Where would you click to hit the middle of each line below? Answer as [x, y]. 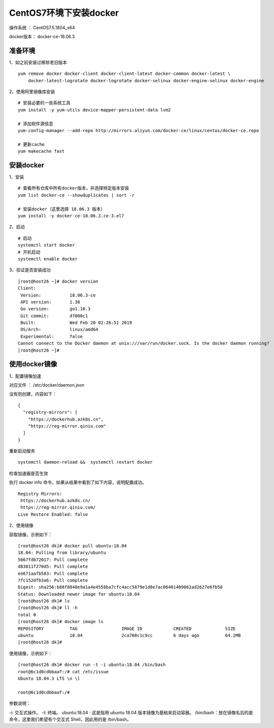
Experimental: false [52, 336]
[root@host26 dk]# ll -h [48, 608]
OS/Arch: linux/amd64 [59, 330]
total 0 [27, 615]
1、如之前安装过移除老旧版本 [38, 62]
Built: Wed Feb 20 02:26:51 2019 [76, 323]
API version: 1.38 [50, 302]
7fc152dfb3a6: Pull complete [53, 580]
